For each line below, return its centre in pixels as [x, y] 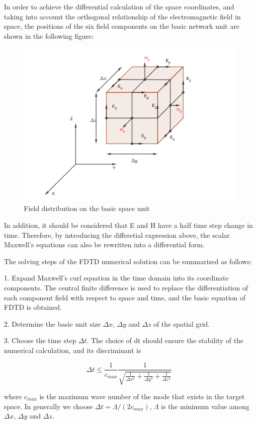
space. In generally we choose [48, 406]
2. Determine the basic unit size [52, 323]
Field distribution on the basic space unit [87, 208]
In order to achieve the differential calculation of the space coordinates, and [119, 6]
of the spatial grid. [181, 323]
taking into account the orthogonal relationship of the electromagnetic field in [123, 16]
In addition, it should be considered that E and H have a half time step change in [128, 225]
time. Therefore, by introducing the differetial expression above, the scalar [117, 235]
